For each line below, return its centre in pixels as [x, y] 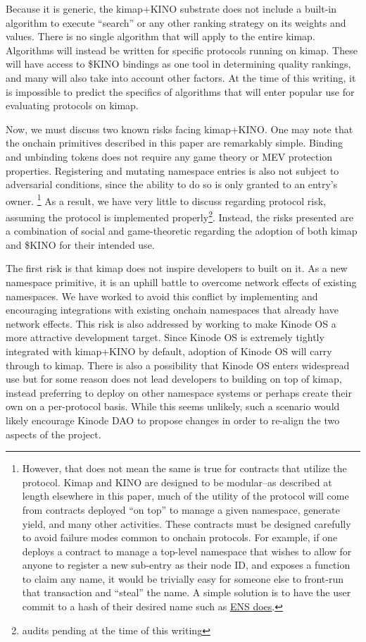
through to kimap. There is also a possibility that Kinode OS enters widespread [178, 365]
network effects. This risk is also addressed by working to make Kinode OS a [171, 323]
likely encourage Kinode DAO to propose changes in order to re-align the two [173, 420]
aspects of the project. [53, 434]
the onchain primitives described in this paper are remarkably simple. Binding [175, 143]
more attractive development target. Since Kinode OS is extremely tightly [165, 337]
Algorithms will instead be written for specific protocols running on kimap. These [182, 50]
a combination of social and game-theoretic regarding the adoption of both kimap [182, 231]
